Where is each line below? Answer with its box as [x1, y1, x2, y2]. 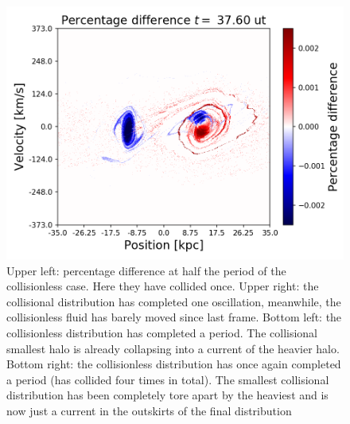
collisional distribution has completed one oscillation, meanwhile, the [6, 293, 341, 309]
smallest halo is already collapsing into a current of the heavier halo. [6, 340, 340, 356]
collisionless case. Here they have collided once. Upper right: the [6, 278, 319, 294]
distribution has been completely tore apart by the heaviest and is [6, 387, 329, 403]
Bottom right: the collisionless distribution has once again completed [6, 356, 341, 372]
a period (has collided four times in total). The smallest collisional [6, 371, 329, 387]
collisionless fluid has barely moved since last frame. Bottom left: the [6, 309, 342, 325]
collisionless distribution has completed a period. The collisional [6, 324, 318, 340]
